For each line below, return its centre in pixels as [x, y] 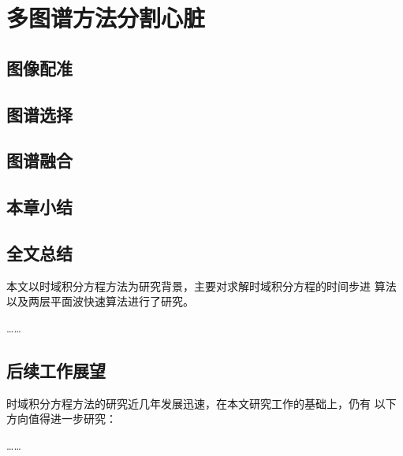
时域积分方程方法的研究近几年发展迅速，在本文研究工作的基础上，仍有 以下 [201, 403]
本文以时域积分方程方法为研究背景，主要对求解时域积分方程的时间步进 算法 [201, 285]
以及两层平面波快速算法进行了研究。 [100, 301]
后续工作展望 [56, 370]
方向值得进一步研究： [62, 419]
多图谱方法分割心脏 [106, 18]
